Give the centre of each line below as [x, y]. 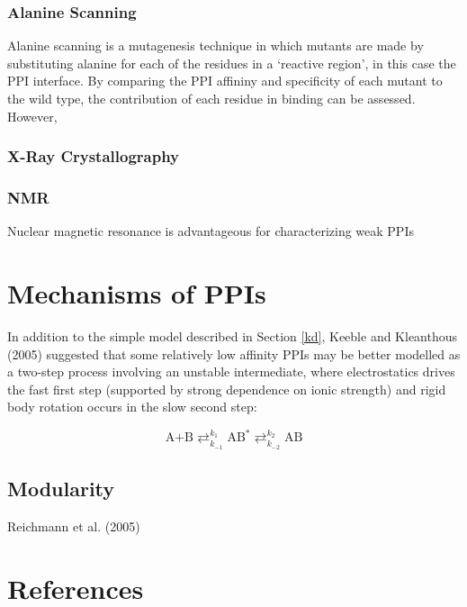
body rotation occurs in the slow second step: [132, 407]
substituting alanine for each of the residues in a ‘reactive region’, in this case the [232, 63]
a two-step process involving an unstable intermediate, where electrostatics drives [231, 371]
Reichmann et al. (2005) [74, 525]
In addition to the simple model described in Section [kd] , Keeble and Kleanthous [233, 335]
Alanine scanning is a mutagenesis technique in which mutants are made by [216, 45]
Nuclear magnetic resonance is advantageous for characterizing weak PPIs [211, 231]
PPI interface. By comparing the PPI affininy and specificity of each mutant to [225, 81]
